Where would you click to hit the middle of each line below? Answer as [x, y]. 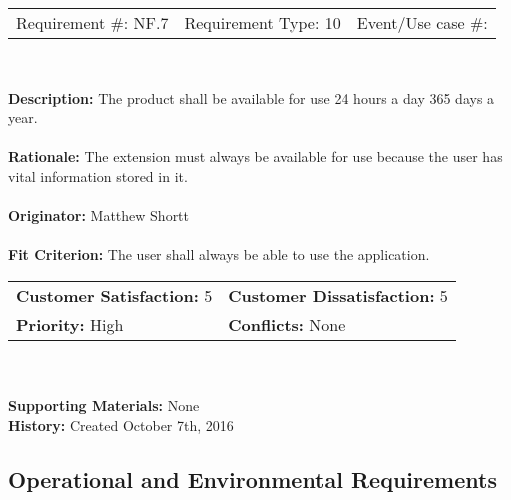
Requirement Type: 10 [262, 22]
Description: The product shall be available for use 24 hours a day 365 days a [251, 97]
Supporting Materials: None [104, 405]
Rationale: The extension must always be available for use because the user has [255, 156]
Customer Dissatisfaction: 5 [338, 295]
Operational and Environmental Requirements [252, 478]
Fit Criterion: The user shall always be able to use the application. [219, 254]
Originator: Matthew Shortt [99, 215]
